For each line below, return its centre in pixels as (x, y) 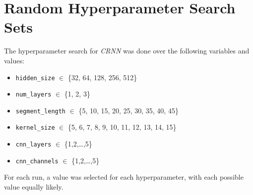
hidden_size (35, 78)
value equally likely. (34, 187)
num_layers (33, 95)
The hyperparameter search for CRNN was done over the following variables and (127, 51)
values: (14, 60)
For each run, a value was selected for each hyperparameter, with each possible (124, 177)
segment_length (41, 111)
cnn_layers (33, 145)
